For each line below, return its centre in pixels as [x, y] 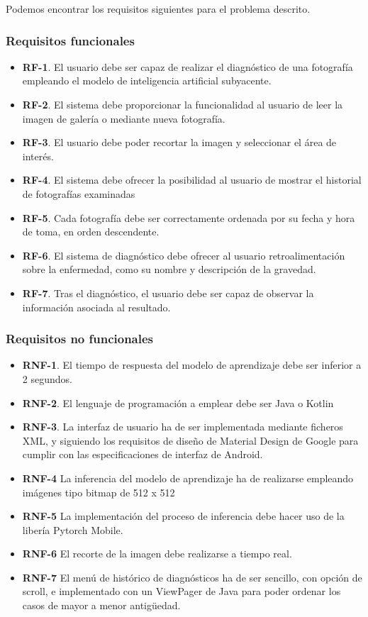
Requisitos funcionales [70, 40]
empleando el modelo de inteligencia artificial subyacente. [147, 80]
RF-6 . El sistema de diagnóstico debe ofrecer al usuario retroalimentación [184, 255]
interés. [38, 156]
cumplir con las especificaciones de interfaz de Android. [143, 454]
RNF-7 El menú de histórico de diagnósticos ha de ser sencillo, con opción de [192, 577]
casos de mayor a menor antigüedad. [101, 605]
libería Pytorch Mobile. [73, 529]
